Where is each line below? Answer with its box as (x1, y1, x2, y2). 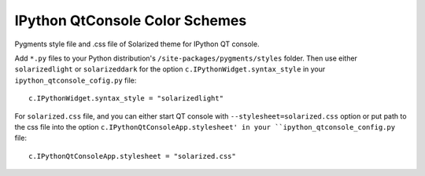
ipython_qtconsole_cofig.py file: (14, 75, 137, 85)
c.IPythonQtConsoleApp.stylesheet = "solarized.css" (28, 152, 236, 160)
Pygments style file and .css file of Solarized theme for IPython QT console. (14, 39, 260, 49)
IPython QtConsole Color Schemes (14, 12, 247, 29)
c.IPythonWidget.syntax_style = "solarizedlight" (28, 94, 224, 103)
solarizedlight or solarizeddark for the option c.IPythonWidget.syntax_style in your (14, 64, 326, 74)
